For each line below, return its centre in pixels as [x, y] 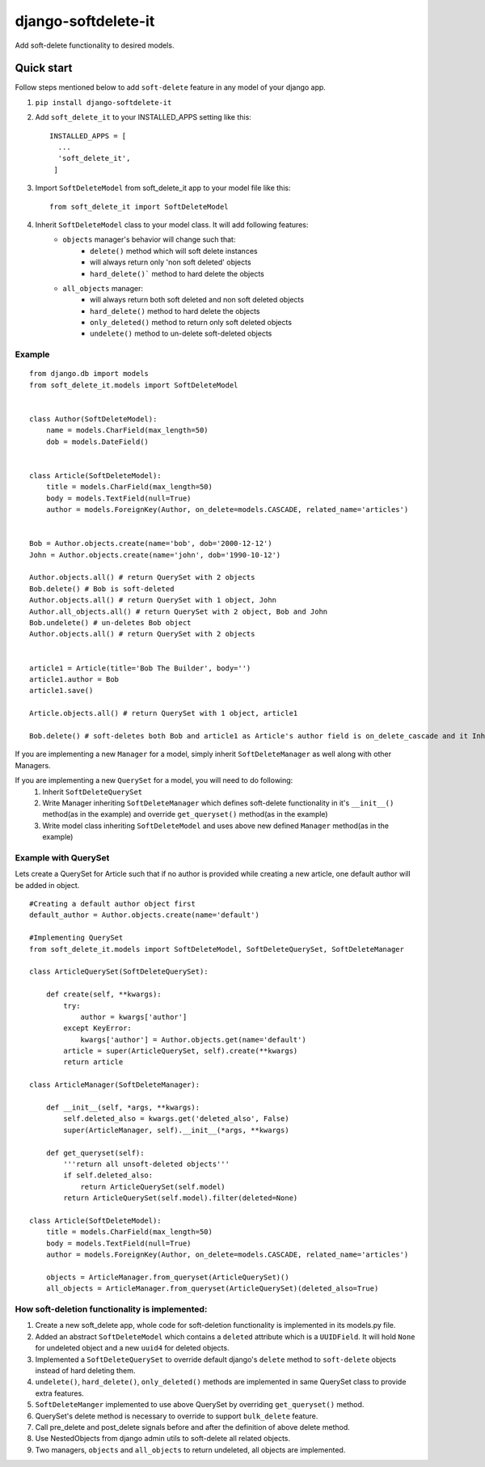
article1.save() [61, 691]
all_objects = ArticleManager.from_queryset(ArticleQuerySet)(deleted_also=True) [212, 1289]
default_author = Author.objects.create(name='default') [145, 915]
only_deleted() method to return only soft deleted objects [191, 323]
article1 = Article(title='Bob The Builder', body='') [140, 668]
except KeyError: [98, 1028]
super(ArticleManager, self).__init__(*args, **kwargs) [177, 1130]
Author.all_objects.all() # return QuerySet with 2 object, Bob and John [179, 611]
